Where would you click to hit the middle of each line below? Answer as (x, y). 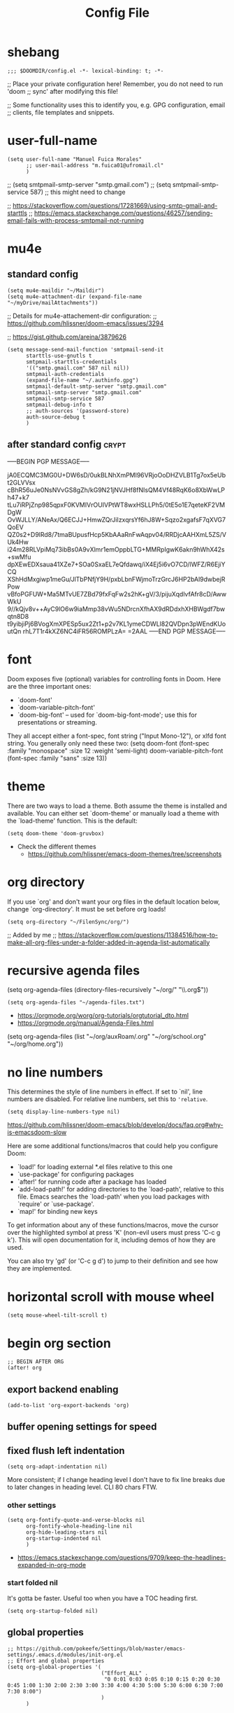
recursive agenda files (74, 970)
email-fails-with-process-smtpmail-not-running (76, 220)
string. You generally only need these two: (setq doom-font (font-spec (108, 743)
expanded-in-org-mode (51, 1565)
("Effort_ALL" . (125, 1673)
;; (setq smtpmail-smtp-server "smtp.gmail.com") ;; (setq (89, 184)
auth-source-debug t (56, 417)
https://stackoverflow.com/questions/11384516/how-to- (138, 935)
